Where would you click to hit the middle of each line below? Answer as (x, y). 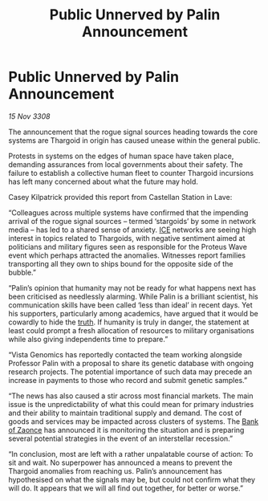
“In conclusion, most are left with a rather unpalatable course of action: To (131, 454)
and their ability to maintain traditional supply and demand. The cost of (125, 413)
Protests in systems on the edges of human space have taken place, (121, 156)
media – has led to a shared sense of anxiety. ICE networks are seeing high (132, 230)
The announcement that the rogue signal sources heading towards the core (133, 132)
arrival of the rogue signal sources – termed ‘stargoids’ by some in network (132, 221)
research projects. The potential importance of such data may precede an (130, 372)
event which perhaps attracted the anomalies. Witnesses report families (127, 255)
